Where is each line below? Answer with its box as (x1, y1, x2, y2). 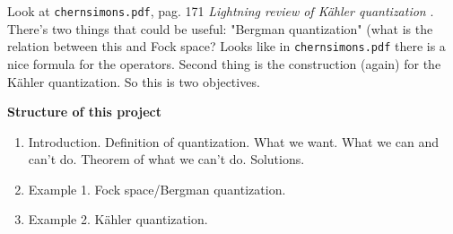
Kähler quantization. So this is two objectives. (7, 72, 260, 91)
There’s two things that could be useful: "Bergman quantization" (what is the (7, 19, 433, 38)
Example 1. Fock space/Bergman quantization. (28, 179, 286, 198)
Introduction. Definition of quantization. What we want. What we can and (28, 132, 440, 151)
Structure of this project (7, 102, 162, 121)
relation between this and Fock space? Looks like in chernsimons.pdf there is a (7, 37, 446, 56)
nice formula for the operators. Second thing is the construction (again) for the (7, 54, 441, 73)
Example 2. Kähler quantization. (28, 210, 208, 229)
